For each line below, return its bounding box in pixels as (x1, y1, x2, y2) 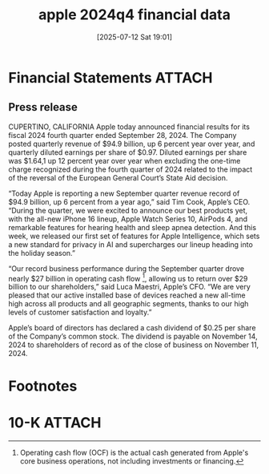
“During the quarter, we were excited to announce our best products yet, (8, 205, 248, 215)
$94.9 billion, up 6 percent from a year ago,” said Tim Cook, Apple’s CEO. (8, 196, 251, 206)
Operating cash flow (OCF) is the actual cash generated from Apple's (19, 448, 249, 457)
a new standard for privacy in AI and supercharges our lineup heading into (8, 239, 254, 249)
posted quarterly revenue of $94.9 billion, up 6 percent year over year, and (8, 139, 255, 148)
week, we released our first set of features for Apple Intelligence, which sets (8, 231, 260, 241)
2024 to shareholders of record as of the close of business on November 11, (8, 340, 259, 350)
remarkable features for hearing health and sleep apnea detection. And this (8, 222, 257, 232)
